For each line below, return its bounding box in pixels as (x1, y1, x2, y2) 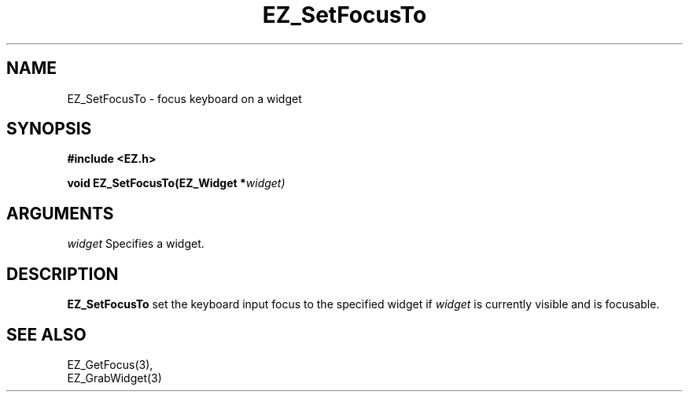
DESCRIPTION (6, 263, 119, 284)
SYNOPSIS (6, 119, 92, 139)
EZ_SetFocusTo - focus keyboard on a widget (67, 91, 302, 105)
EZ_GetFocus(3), (67, 357, 153, 371)
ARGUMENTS (6, 203, 114, 223)
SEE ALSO (6, 324, 87, 345)
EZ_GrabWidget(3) (67, 370, 162, 385)
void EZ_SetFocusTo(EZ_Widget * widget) (67, 176, 286, 190)
